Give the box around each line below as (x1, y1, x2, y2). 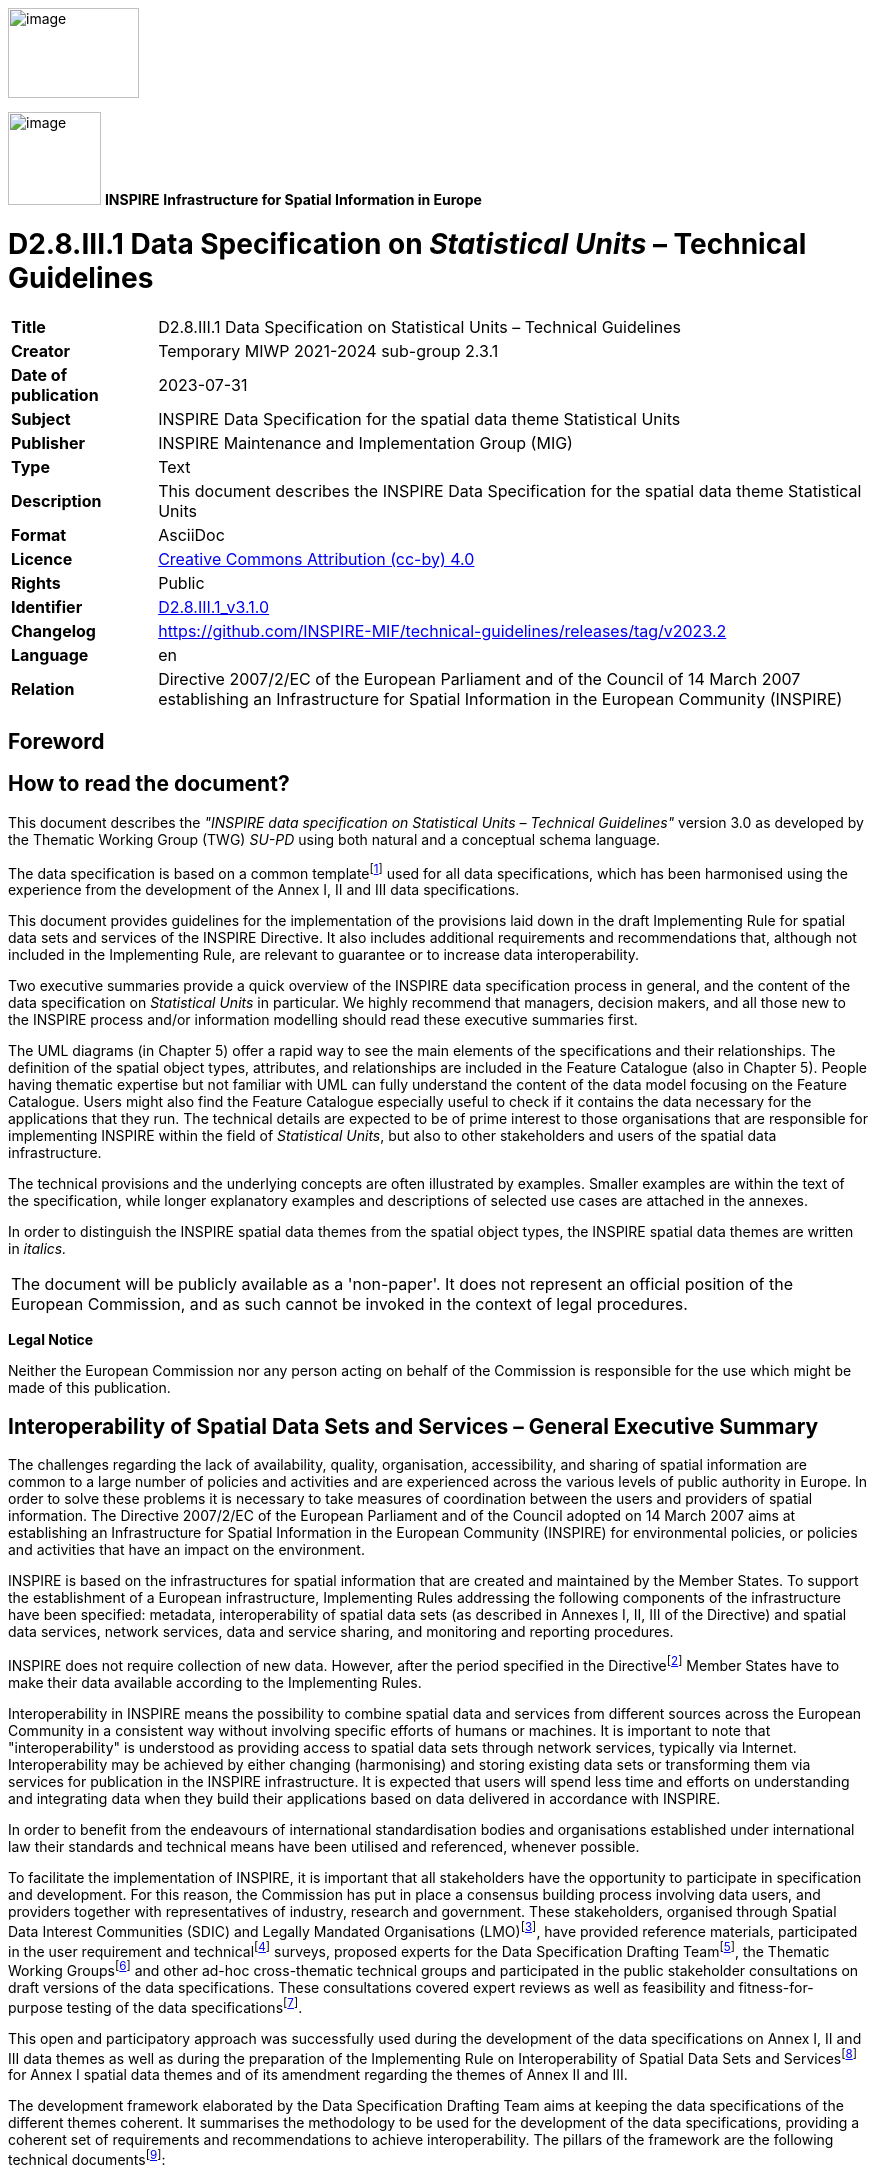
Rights (11, 572, 61, 593)
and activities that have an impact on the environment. (8, 1541, 365, 1559)
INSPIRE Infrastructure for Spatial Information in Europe (104, 191, 482, 208)
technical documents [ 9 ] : (8, 2148, 166, 2168)
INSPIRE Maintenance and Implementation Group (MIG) (158, 432, 573, 453)
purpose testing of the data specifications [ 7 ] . (8, 1995, 303, 2016)
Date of (11, 364, 68, 385)
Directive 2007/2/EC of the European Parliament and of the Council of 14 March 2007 (158, 668, 801, 689)
